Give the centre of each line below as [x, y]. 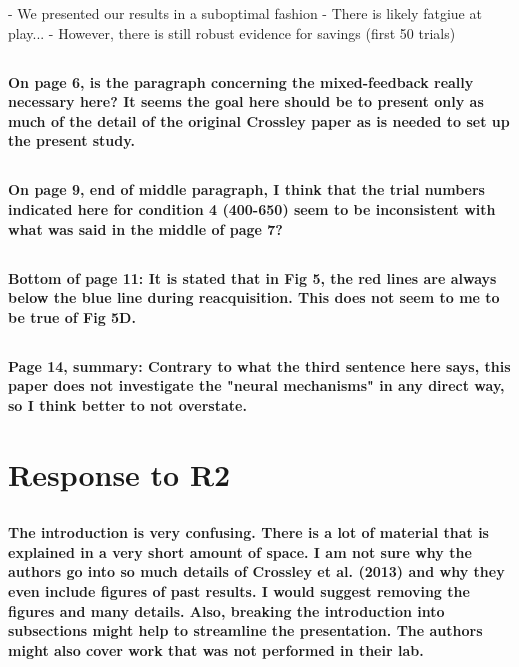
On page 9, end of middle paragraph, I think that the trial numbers [246, 189]
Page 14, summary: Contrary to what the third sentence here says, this [259, 365]
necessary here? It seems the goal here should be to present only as [246, 101]
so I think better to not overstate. [127, 404]
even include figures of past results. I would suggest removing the [239, 591]
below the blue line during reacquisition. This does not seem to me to [254, 297]
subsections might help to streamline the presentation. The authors [245, 630]
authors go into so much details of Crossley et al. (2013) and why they [256, 571]
